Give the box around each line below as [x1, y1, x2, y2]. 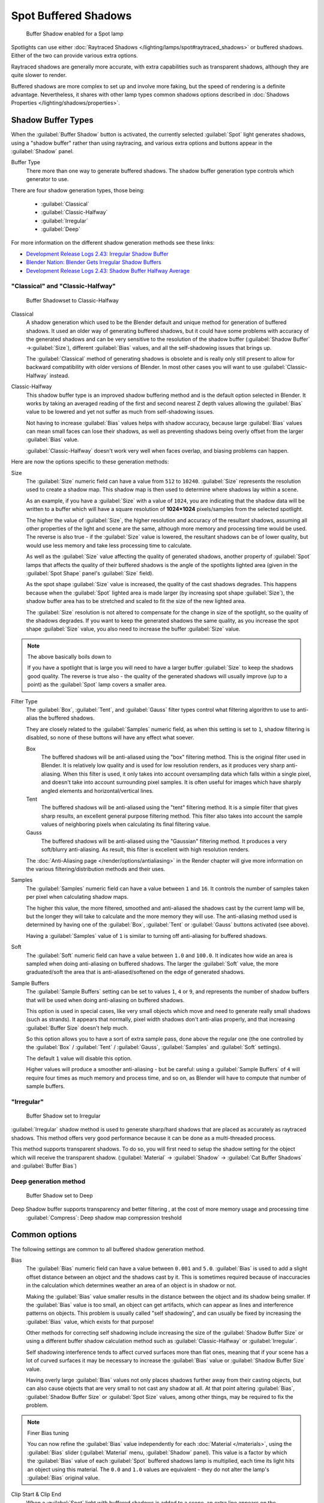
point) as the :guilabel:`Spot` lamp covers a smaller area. [27, 681, 167, 688]
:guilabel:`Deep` [41, 225, 80, 233]
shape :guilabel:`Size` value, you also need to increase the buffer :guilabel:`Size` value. [26, 625, 241, 632]
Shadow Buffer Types [11, 115, 94, 126]
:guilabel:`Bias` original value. [27, 1474, 100, 1481]
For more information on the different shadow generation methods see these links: [11, 239, 215, 246]
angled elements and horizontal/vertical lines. [41, 787, 154, 794]
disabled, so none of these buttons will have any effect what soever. [26, 734, 194, 741]
